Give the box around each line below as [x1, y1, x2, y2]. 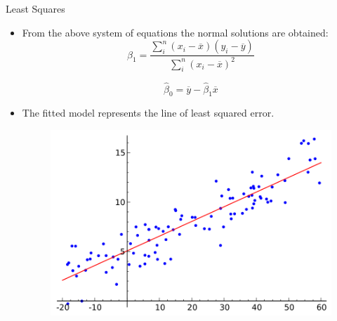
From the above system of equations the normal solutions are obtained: [22, 25, 329, 39]
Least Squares [6, 1, 65, 15]
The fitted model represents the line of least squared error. [22, 105, 275, 120]
